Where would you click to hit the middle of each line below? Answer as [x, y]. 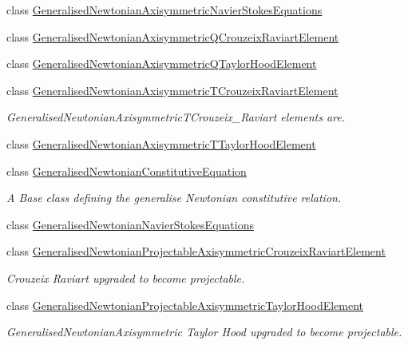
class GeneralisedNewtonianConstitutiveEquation [127, 171]
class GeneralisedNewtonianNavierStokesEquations [130, 224]
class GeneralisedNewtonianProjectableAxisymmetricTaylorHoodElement [185, 305]
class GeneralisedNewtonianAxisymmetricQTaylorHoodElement [162, 63]
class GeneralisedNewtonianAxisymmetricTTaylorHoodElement [161, 143]
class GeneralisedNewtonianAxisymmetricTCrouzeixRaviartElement [172, 90]
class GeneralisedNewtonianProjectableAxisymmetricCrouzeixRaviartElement [196, 251]
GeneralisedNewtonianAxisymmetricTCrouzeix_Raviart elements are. [176, 117]
